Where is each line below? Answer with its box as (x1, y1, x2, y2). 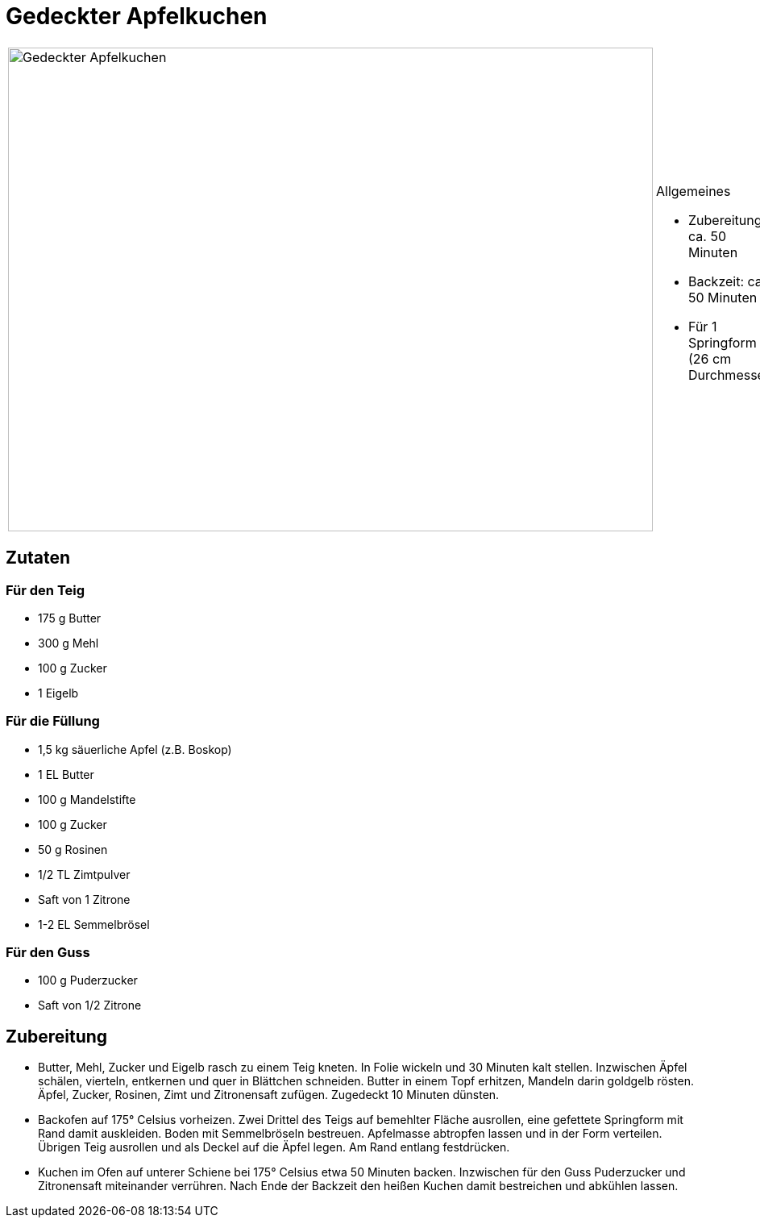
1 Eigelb (38, 685, 79, 700)
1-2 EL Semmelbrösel (38, 917, 150, 931)
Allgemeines (656, 182, 731, 199)
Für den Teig (6, 581, 85, 598)
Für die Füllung (6, 713, 100, 730)
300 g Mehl (38, 635, 99, 650)
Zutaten (6, 547, 71, 568)
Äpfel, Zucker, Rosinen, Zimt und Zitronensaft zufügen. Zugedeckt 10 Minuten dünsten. (38, 1088, 500, 1102)
